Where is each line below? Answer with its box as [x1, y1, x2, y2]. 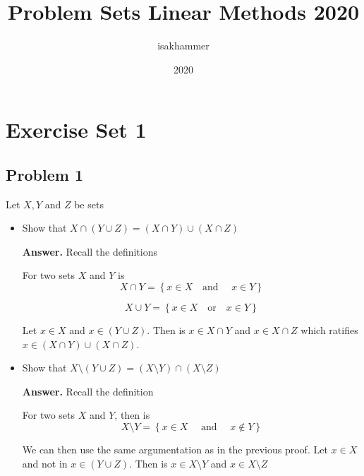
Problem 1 [6, 163, 83, 185]
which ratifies [301, 323, 358, 338]
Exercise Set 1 [6, 115, 147, 144]
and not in [22, 456, 68, 470]
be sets [74, 196, 104, 211]
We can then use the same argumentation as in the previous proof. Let [22, 442, 328, 457]
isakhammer [157, 38, 210, 53]
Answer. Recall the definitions [22, 244, 157, 258]
